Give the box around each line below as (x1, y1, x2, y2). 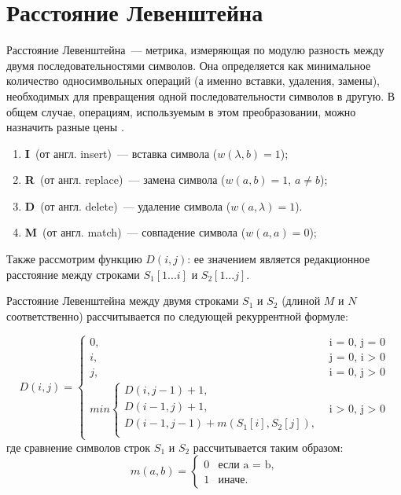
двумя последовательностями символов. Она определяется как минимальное (6, 57, 371, 73)
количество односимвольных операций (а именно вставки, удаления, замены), (6, 72, 380, 89)
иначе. (218, 475, 248, 486)
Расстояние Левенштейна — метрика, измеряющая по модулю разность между (6, 42, 384, 58)
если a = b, (218, 460, 274, 471)
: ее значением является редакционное (187, 251, 370, 267)
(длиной (281, 292, 321, 309)
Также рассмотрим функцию (6, 251, 142, 267)
